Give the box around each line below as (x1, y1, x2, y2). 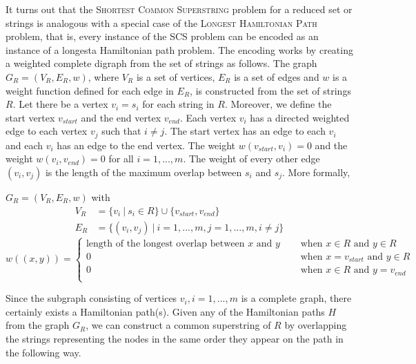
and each (6, 137, 43, 152)
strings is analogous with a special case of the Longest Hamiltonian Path (6, 15, 317, 30)
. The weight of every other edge (183, 151, 320, 166)
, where (88, 69, 119, 84)
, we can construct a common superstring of (86, 318, 271, 332)
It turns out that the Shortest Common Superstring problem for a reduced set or (6, 2, 353, 16)
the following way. (6, 345, 81, 359)
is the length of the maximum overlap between (45, 164, 242, 179)
